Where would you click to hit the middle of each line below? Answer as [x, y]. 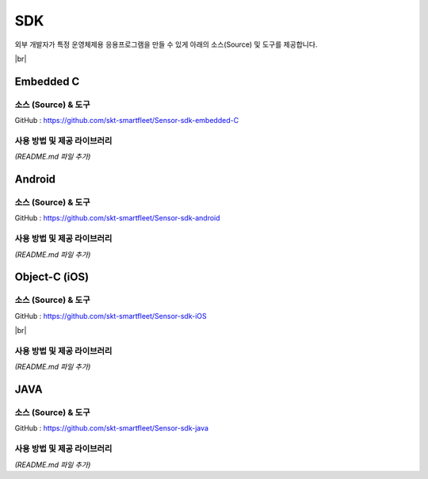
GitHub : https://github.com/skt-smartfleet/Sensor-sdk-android [118, 218]
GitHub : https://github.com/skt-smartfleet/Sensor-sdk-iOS [111, 316]
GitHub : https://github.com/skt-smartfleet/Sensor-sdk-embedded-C [127, 121]
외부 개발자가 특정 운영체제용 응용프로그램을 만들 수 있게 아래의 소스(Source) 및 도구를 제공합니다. [166, 44]
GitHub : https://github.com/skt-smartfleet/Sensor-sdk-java [112, 428]
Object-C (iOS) [52, 277]
